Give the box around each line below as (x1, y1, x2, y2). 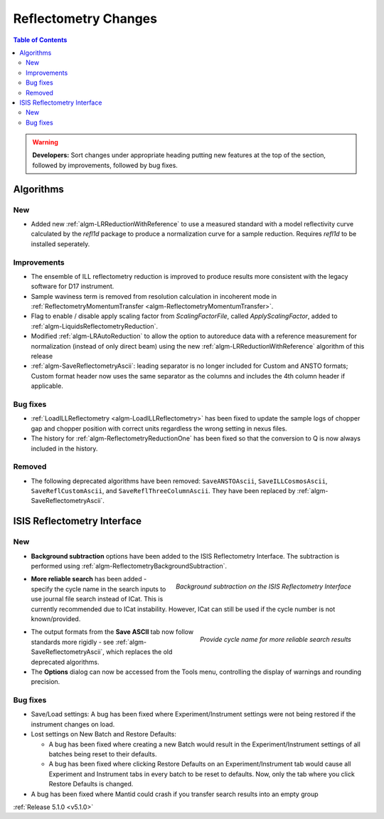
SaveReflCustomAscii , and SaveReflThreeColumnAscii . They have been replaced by (31, 487, 296, 495)
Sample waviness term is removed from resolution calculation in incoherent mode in (31, 292, 277, 300)
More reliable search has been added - (31, 575, 147, 583)
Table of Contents (13, 36, 68, 44)
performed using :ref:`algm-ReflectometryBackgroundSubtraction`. (31, 562, 228, 570)
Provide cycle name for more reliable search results (200, 635, 351, 644)
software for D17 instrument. (31, 282, 114, 291)
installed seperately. (31, 239, 90, 248)
